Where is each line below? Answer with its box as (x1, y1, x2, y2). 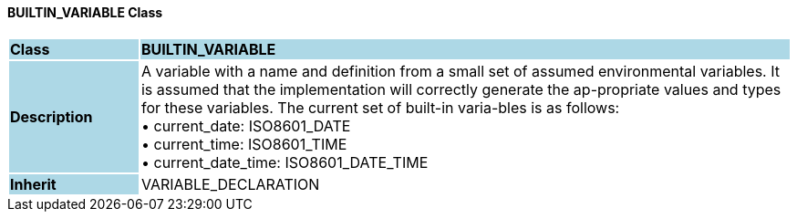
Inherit (10, 174, 57, 193)
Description (10, 107, 93, 126)
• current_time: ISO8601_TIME (140, 134, 347, 153)
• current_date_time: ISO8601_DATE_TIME (140, 152, 429, 172)
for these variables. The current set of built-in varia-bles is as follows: (140, 98, 620, 117)
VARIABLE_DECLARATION (140, 174, 320, 193)
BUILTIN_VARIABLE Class (7, 5, 163, 20)
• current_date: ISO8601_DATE (140, 116, 351, 135)
